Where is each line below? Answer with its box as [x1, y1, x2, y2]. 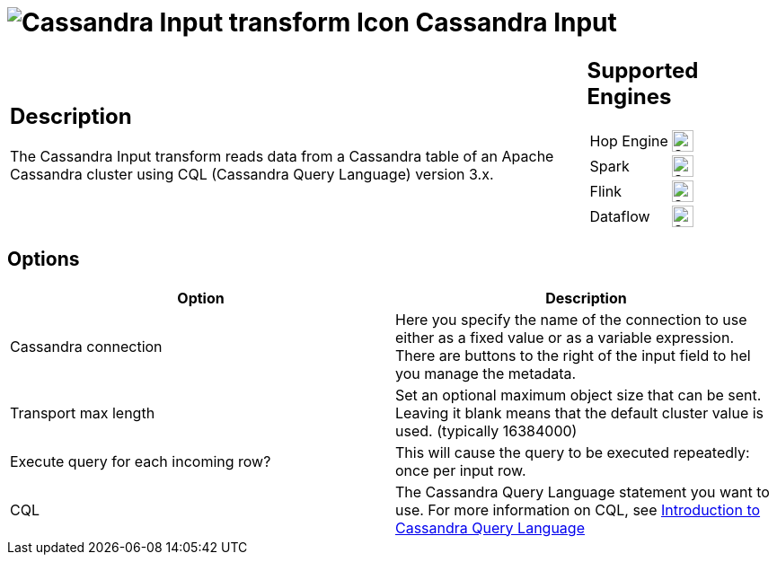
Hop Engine [589, 131, 668, 150]
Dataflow [589, 206, 650, 225]
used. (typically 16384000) [395, 421, 578, 440]
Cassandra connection [10, 337, 163, 356]
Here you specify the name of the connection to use [395, 310, 747, 329]
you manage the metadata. [395, 364, 577, 382]
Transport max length [10, 403, 155, 422]
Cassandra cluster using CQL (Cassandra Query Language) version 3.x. [10, 165, 494, 184]
